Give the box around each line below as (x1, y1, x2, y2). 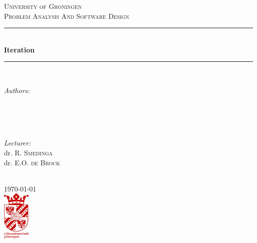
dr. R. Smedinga (4, 147, 53, 157)
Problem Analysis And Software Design (4, 10, 129, 21)
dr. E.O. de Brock (4, 157, 60, 167)
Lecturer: (4, 138, 31, 148)
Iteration (4, 44, 35, 54)
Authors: (4, 85, 30, 95)
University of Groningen (4, 1, 82, 11)
